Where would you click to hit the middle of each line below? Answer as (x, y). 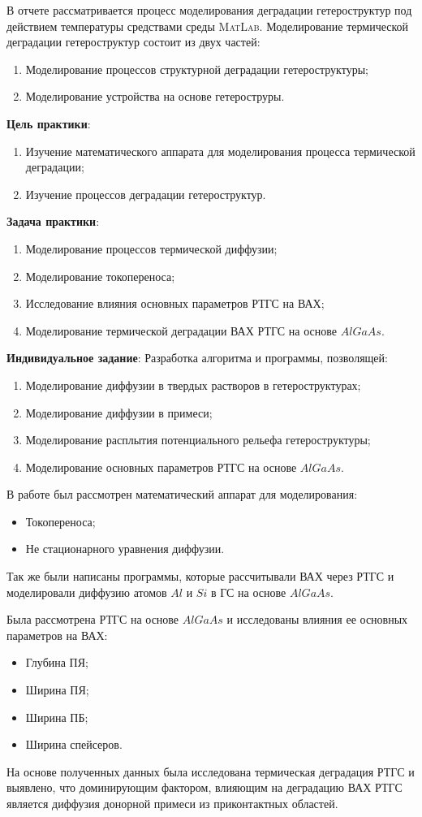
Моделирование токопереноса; (100, 276)
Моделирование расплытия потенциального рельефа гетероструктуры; (198, 440)
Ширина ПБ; (57, 717)
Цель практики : (49, 123)
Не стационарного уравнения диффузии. (125, 549)
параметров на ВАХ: (57, 635)
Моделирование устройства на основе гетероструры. (155, 96)
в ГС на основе (248, 592)
